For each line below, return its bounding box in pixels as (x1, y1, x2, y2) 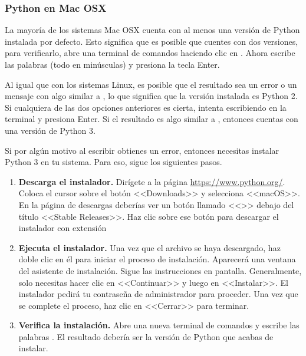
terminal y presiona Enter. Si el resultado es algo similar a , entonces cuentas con (5, 113, 298, 125)
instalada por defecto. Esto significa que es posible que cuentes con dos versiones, (5, 35, 298, 47)
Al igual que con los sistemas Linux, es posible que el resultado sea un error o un (5, 78, 297, 90)
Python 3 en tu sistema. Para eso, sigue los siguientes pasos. (5, 156, 222, 168)
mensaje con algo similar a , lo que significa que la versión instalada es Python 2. (5, 90, 298, 102)
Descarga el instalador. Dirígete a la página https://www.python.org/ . (18, 175, 285, 187)
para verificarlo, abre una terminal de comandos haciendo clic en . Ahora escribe (5, 47, 295, 59)
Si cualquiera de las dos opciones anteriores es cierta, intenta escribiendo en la (5, 101, 287, 113)
